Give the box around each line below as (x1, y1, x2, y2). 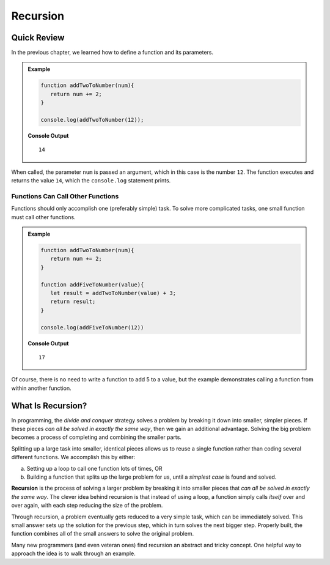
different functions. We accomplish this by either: (11, 454, 136, 461)
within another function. (11, 384, 71, 392)
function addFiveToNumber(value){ (40, 281, 144, 288)
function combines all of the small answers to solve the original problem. (11, 530, 194, 537)
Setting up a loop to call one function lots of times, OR (26, 465, 163, 472)
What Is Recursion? (11, 400, 87, 411)
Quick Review (11, 32, 65, 43)
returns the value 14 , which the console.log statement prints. (11, 177, 171, 184)
